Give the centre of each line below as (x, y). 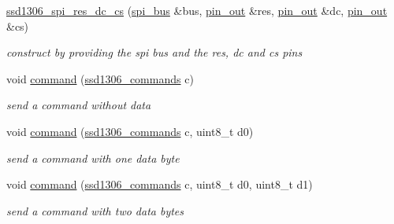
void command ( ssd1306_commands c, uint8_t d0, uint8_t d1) (160, 184)
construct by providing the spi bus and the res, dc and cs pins (154, 52)
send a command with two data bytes (95, 210)
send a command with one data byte (93, 158)
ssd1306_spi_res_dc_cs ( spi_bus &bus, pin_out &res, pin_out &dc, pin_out (197, 10)
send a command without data (79, 105)
